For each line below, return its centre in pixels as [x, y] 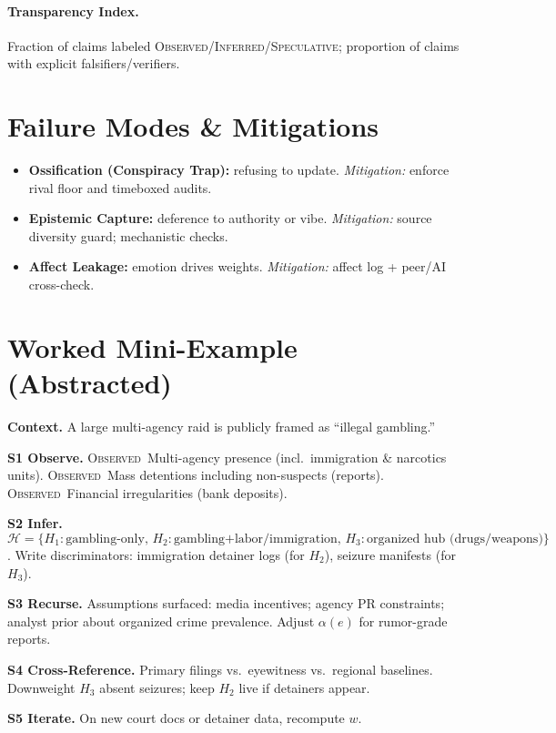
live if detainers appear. [304, 687]
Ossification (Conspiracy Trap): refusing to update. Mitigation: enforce [239, 170]
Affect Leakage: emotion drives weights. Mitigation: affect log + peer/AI [238, 266]
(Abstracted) [90, 383]
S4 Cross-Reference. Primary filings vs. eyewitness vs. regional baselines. [220, 669]
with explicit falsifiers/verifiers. [94, 63]
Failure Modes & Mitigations [193, 126]
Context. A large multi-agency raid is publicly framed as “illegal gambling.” [222, 426]
